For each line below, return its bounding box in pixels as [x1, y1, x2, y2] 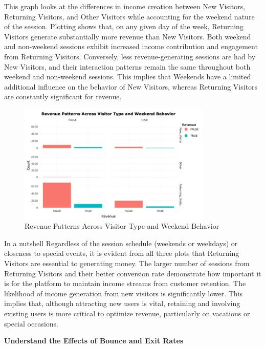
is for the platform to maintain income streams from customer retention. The [4, 278, 246, 289]
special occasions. [4, 318, 58, 329]
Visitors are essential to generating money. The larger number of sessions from [4, 257, 250, 268]
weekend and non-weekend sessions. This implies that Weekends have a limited [4, 71, 251, 82]
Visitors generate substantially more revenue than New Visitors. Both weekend [4, 31, 251, 41]
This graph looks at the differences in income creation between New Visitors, [4, 1, 246, 11]
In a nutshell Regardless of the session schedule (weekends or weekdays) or [4, 237, 238, 248]
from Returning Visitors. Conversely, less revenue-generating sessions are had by [4, 51, 256, 61]
